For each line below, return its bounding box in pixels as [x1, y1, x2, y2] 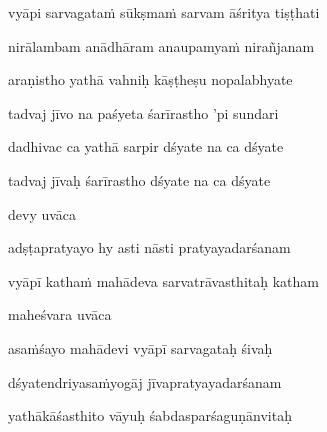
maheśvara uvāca [8, 304, 112, 325]
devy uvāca [8, 203, 77, 224]
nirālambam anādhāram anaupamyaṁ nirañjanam [8, 35, 315, 56]
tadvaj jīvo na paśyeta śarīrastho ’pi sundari [8, 102, 279, 123]
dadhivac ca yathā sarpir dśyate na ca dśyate [8, 136, 284, 157]
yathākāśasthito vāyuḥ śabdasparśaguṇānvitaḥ [8, 405, 292, 426]
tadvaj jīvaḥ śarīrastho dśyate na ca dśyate [8, 169, 271, 190]
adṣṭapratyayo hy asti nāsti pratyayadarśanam [8, 237, 291, 258]
